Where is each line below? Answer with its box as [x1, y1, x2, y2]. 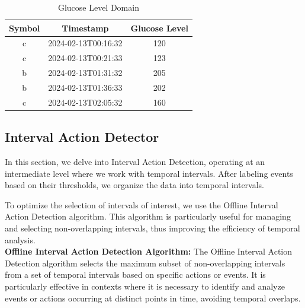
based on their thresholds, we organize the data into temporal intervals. [5, 179, 265, 191]
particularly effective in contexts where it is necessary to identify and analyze [5, 280, 285, 293]
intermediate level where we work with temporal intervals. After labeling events [5, 167, 293, 179]
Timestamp [62, 21, 109, 34]
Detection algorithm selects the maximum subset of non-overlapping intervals [5, 256, 285, 269]
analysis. [5, 233, 36, 246]
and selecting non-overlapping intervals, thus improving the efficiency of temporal [5, 222, 300, 234]
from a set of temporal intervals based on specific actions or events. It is [5, 268, 266, 281]
